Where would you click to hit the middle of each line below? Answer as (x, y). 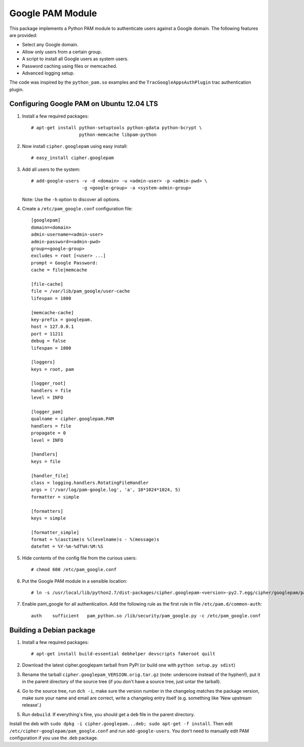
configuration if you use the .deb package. (54, 738)
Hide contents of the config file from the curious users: (79, 558)
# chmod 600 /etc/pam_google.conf (74, 570)
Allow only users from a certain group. (62, 52)
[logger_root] (48, 383)
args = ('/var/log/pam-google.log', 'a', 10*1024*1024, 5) (106, 490)
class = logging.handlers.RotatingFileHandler (90, 482)
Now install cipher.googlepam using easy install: (75, 146)
